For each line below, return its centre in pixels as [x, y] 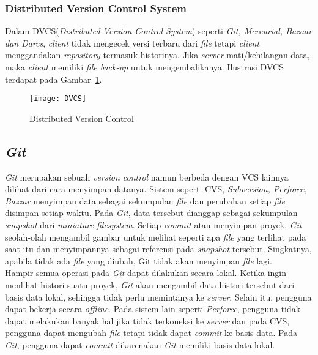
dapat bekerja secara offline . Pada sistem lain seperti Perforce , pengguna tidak [153, 309]
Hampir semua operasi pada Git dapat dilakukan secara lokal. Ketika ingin [146, 273]
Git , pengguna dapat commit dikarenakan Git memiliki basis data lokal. [140, 344]
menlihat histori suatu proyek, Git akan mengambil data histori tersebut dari [150, 284]
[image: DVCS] [58, 99]
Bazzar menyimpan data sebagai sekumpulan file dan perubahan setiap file [145, 200]
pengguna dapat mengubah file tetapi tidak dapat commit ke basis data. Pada [151, 333]
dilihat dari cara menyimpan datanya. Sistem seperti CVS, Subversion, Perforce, [156, 189]
